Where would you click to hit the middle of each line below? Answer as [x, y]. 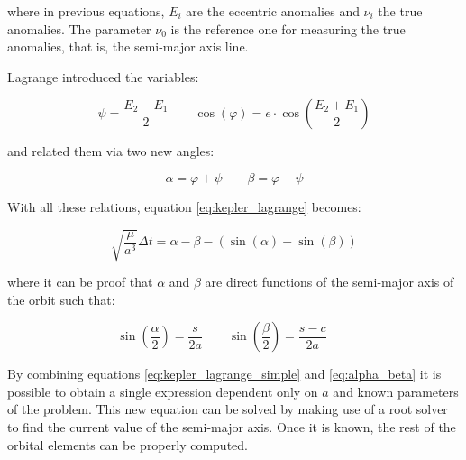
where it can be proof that [80, 282]
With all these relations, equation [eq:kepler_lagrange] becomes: [184, 206]
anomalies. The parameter [79, 28]
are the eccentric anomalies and [273, 11]
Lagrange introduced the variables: [103, 76]
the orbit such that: [61, 299]
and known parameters [396, 391]
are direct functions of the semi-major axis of [329, 282]
